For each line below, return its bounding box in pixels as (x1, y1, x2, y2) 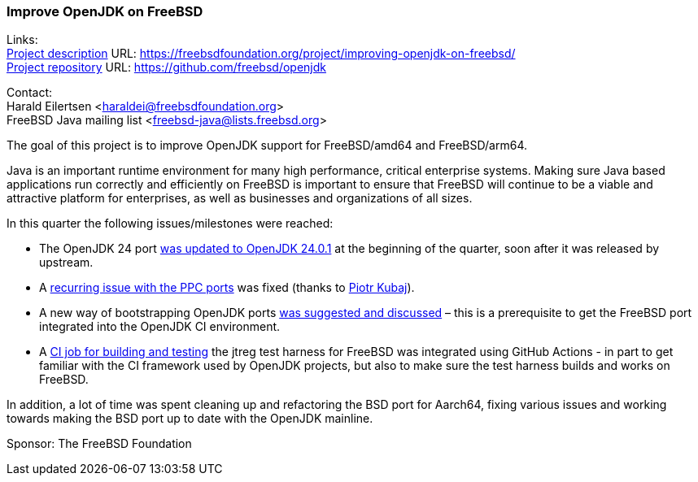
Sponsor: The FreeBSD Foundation (7, 436, 192, 451)
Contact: (7, 85, 53, 100)
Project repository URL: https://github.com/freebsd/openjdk (7, 60, 326, 75)
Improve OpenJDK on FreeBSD (7, 3, 203, 20)
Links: (7, 33, 38, 47)
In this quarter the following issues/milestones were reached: (7, 216, 334, 231)
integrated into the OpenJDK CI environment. (39, 319, 281, 334)
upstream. (39, 255, 94, 270)
